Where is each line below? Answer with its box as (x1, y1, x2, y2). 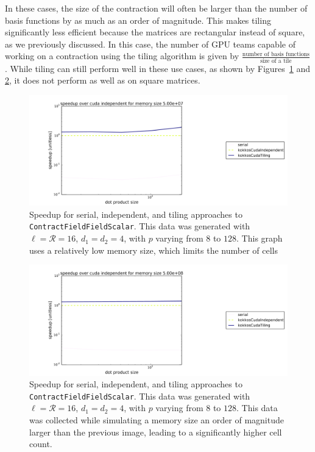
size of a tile (260, 57, 292, 64)
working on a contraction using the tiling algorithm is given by (5, 49, 239, 62)
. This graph (236, 232, 283, 245)
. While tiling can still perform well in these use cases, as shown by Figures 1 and (5, 62, 311, 74)
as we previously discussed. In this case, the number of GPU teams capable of (5, 37, 296, 50)
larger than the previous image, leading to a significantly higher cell (29, 425, 282, 438)
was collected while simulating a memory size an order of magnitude (29, 414, 284, 426)
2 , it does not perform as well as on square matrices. (5, 74, 200, 87)
